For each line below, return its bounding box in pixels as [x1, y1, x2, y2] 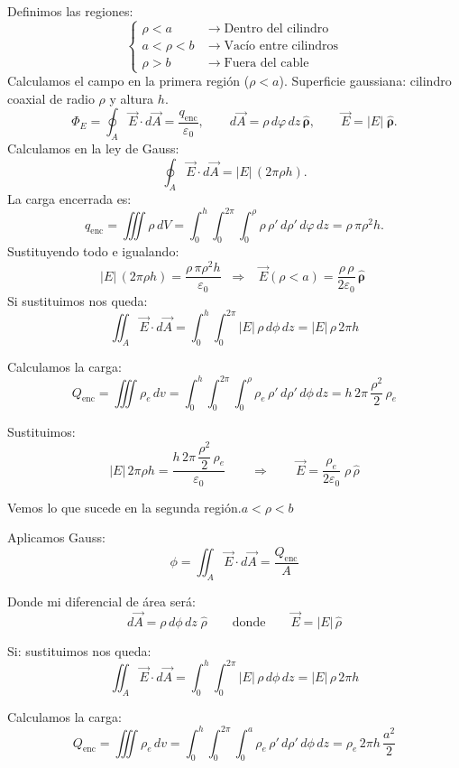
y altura [109, 88, 154, 107]
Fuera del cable [224, 56, 309, 69]
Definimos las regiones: [7, 2, 133, 20]
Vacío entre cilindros [224, 39, 339, 52]
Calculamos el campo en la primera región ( [7, 71, 250, 90]
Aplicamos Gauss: [7, 528, 106, 547]
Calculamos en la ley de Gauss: [7, 139, 179, 158]
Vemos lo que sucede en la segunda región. [7, 497, 242, 516]
